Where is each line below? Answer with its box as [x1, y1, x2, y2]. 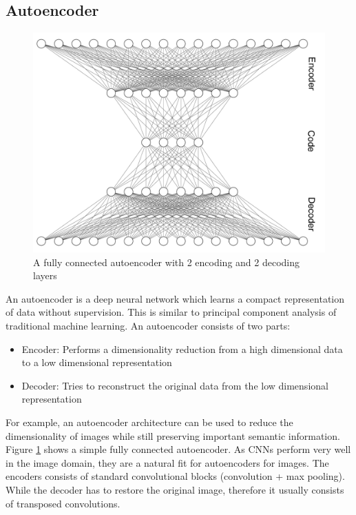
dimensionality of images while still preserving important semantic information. [6, 428, 340, 443]
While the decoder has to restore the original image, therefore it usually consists [6, 482, 344, 496]
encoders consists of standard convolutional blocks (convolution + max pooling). [6, 469, 345, 483]
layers [33, 268, 57, 283]
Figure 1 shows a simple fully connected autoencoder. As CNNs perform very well [6, 442, 351, 456]
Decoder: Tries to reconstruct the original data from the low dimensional [21, 378, 328, 392]
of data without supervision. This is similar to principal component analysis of [6, 305, 337, 319]
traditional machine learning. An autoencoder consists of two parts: [6, 319, 291, 332]
